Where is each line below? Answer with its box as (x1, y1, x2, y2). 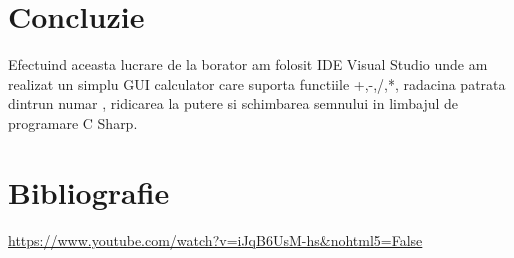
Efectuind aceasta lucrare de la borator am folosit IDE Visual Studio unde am (8, 54, 488, 75)
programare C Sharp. (8, 112, 138, 133)
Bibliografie (8, 171, 170, 212)
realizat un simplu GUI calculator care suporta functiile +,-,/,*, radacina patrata (8, 73, 506, 94)
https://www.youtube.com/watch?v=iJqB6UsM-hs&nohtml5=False (8, 229, 423, 250)
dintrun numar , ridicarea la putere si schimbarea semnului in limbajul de (8, 93, 459, 114)
